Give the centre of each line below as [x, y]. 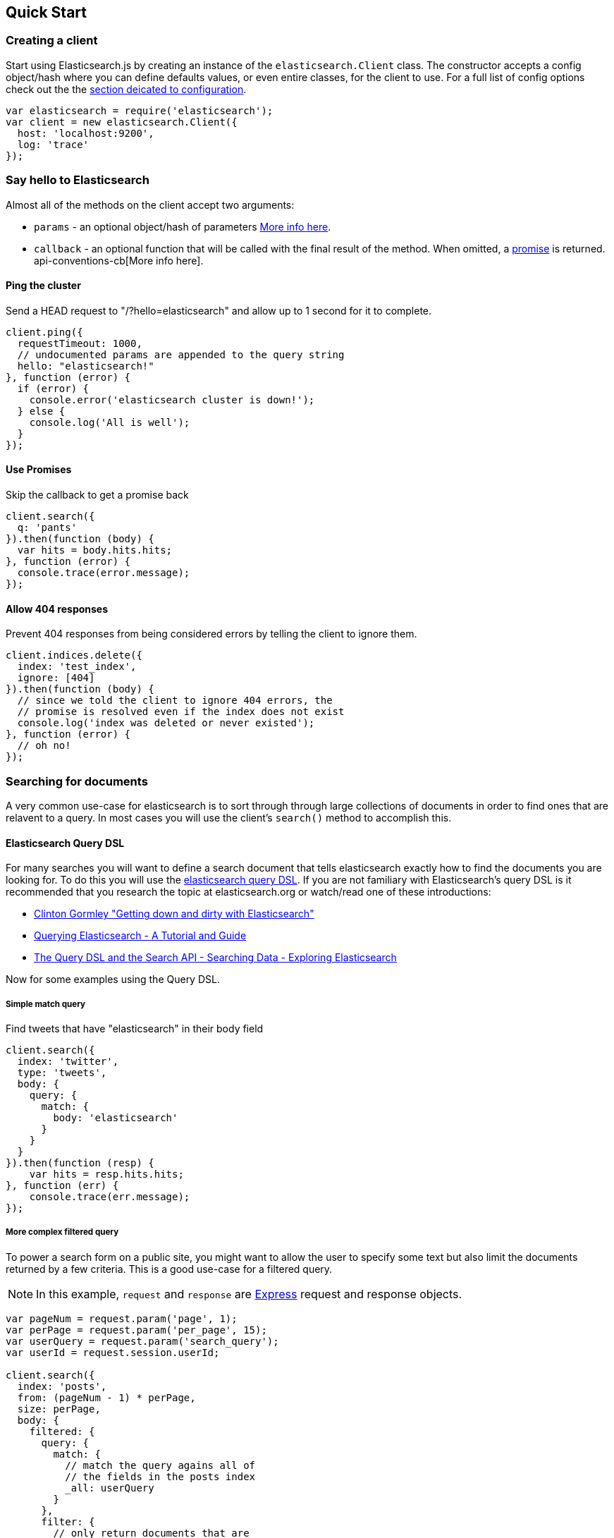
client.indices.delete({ [74, 655]
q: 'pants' [47, 527]
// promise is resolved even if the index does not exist [181, 712]
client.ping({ [44, 332]
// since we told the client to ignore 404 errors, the [175, 701]
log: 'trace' [53, 144]
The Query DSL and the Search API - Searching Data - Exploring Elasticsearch [215, 958]
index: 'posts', [62, 1386]
